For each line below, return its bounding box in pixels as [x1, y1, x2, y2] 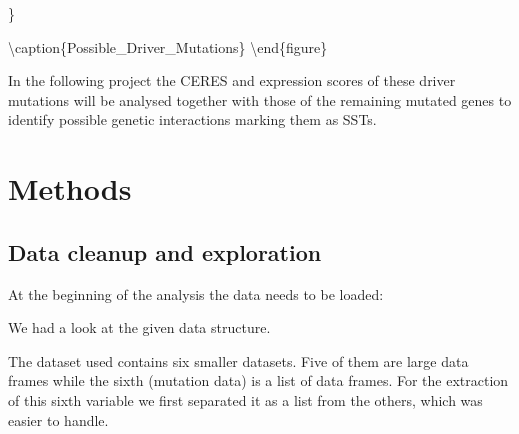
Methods [8, 168, 132, 209]
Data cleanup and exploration [8, 236, 322, 267]
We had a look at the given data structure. [8, 317, 271, 338]
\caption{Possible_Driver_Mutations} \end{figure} [8, 36, 328, 57]
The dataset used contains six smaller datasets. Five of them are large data [8, 350, 469, 371]
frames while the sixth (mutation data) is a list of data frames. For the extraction [8, 370, 509, 391]
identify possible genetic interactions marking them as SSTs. [8, 109, 377, 130]
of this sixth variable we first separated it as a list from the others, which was [8, 389, 483, 410]
